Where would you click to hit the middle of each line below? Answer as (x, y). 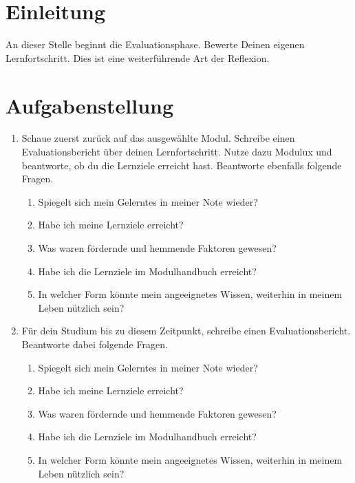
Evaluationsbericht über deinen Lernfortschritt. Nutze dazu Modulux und (177, 152)
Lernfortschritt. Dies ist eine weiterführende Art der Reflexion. (138, 57)
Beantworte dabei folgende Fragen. (95, 344)
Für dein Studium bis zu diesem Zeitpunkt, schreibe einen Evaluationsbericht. (186, 331)
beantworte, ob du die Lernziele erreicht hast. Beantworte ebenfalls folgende (182, 165)
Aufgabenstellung (90, 105)
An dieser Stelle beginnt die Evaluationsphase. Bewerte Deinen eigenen (155, 44)
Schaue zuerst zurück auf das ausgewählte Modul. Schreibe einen (158, 138)
